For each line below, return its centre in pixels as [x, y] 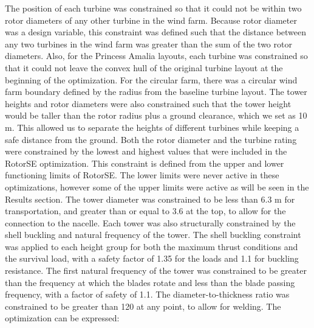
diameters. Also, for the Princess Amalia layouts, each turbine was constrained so [156, 56]
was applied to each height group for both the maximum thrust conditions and [152, 246]
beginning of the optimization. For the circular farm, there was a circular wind [151, 79]
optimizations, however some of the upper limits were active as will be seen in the [157, 187]
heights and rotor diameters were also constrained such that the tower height [148, 103]
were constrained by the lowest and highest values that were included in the [146, 151]
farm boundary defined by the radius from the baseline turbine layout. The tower [156, 92]
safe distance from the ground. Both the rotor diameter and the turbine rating [151, 139]
